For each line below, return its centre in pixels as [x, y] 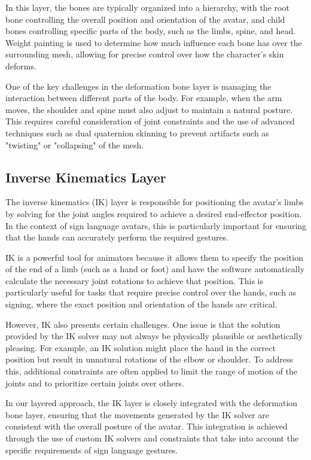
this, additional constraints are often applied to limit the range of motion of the [152, 371]
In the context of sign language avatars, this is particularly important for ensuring [156, 225]
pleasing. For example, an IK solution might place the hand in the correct [141, 347]
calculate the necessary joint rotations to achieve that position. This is [135, 280]
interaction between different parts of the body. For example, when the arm [144, 98]
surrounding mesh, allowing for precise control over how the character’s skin [145, 54]
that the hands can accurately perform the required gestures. [117, 237]
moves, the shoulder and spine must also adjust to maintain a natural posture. [149, 109]
